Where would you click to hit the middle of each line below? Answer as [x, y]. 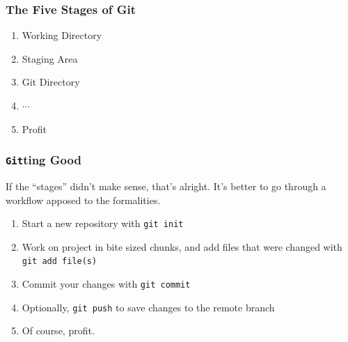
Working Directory [62, 35]
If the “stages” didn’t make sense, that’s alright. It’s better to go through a [166, 186]
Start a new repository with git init [103, 223]
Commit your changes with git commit [106, 284]
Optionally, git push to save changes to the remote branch [148, 307]
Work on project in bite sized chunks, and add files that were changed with [182, 246]
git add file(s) [60, 262]
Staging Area [50, 58]
